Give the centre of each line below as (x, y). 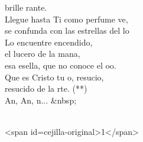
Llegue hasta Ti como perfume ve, (66, 19)
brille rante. (26, 7)
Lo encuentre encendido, (49, 42)
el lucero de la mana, (43, 54)
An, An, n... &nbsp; (41, 100)
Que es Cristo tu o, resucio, (54, 77)
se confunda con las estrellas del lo (67, 30)
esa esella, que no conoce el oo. (61, 65)
